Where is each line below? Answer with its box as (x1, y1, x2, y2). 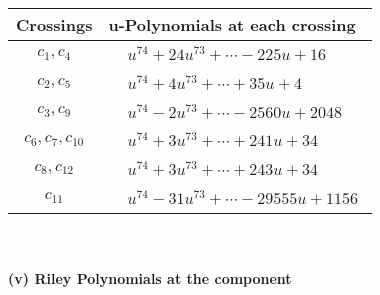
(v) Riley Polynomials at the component (8, 268, 292, 289)
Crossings (16, 13, 93, 36)
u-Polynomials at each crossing (108, 13, 356, 36)
